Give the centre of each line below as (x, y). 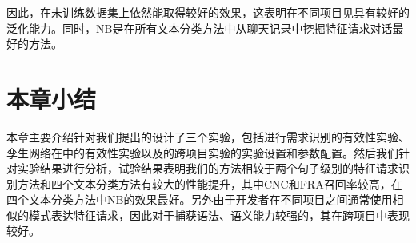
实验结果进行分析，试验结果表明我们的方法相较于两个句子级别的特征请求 (208, 168)
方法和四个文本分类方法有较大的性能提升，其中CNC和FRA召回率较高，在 (210, 183)
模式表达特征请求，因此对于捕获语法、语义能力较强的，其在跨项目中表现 (219, 215)
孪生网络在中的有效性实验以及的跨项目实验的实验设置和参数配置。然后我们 (202, 152)
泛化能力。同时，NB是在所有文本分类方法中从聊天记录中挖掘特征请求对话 (200, 28)
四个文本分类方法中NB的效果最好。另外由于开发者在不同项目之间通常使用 (200, 199)
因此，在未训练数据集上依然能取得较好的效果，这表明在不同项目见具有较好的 (208, 12)
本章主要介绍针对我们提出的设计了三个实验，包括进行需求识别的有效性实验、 (208, 136)
